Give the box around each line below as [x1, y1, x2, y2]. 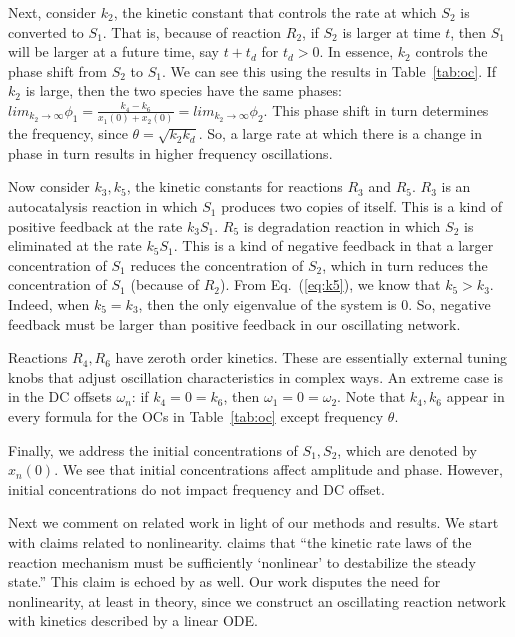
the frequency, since [8, 123, 128, 144]
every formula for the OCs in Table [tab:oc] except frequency [8, 406, 384, 426]
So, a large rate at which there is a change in [207, 123, 483, 144]
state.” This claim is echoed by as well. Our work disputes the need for [8, 571, 441, 592]
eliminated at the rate [8, 235, 142, 256]
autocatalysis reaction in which [8, 196, 198, 217]
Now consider [8, 176, 90, 197]
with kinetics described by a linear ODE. [8, 610, 258, 631]
